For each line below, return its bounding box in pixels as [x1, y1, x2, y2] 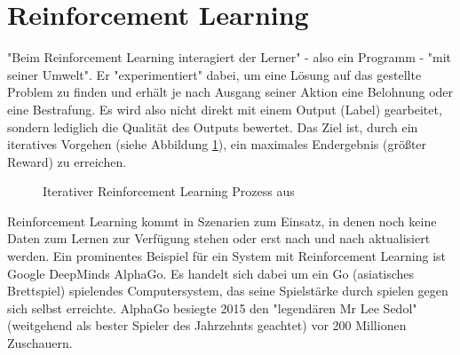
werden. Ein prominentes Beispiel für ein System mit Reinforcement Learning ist [7, 247, 447, 265]
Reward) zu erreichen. [7, 152, 127, 170]
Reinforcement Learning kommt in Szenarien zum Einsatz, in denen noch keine [7, 211, 437, 230]
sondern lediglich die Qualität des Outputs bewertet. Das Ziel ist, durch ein [7, 117, 418, 136]
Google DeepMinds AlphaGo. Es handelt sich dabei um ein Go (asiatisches [7, 264, 415, 282]
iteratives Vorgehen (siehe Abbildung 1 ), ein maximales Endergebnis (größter [7, 135, 427, 154]
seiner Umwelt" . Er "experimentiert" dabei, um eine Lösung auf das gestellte [7, 65, 422, 83]
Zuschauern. [7, 334, 73, 352]
